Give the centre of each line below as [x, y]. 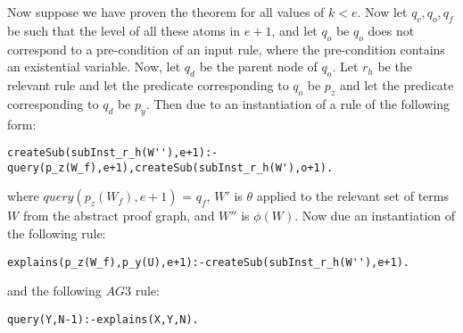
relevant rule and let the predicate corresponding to [148, 84]
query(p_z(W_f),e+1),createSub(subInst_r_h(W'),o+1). [170, 167]
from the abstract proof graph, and [119, 216]
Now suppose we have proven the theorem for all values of [166, 12]
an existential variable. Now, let [94, 67]
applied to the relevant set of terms [352, 196]
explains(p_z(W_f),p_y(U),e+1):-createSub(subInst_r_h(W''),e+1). [209, 262]
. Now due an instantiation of [375, 216]
